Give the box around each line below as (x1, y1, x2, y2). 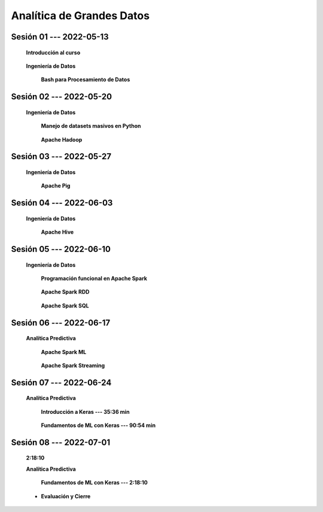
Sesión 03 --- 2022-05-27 (11, 151, 112, 161)
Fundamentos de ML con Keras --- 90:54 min (41, 422, 156, 429)
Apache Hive (41, 228, 74, 236)
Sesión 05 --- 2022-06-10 (11, 244, 111, 254)
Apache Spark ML (41, 348, 87, 355)
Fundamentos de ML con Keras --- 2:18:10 (41, 479, 148, 486)
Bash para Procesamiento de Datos (41, 76, 130, 83)
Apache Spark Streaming (41, 362, 105, 369)
